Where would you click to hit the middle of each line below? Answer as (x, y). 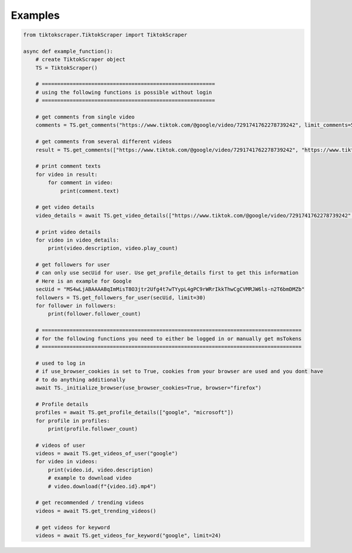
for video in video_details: (77, 240)
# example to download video (90, 478)
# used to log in (60, 363)
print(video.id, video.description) (101, 470)
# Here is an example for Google (84, 281)
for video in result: (67, 174)
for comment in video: (81, 183)
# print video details (68, 232)
